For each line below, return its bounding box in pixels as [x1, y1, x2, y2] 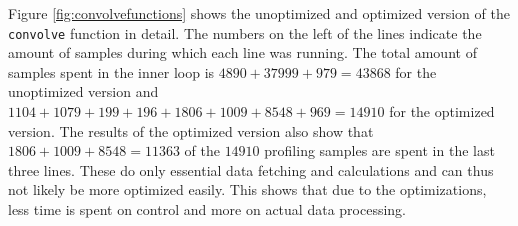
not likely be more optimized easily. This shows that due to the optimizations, [8, 179, 487, 200]
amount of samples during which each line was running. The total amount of [8, 42, 477, 63]
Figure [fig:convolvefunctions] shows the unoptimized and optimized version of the [8, 3, 510, 23]
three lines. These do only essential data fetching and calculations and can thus [8, 159, 494, 180]
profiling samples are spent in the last [264, 140, 495, 161]
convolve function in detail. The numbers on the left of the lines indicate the [8, 22, 482, 43]
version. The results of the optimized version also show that [8, 120, 374, 141]
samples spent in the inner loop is [8, 61, 215, 82]
